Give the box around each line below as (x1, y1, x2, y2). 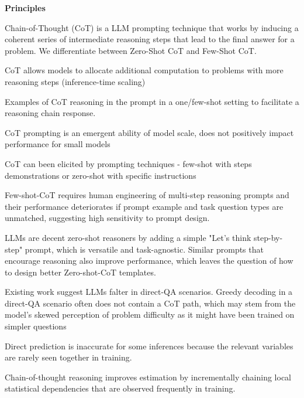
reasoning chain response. (5, 107, 96, 119)
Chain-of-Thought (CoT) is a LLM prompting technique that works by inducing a (5, 21, 299, 33)
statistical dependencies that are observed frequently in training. (5, 382, 236, 394)
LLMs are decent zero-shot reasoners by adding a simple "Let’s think (5, 231, 251, 243)
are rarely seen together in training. (5, 351, 132, 363)
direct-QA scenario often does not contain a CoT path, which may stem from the (5, 297, 296, 309)
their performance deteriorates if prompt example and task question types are (5, 200, 284, 212)
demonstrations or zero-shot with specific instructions (5, 169, 196, 181)
